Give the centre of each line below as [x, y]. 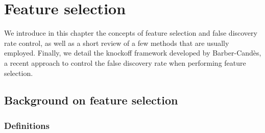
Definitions [27, 125]
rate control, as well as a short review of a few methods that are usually [117, 43]
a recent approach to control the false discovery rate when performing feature [125, 62]
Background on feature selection [91, 100]
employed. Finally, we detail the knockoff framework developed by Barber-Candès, [133, 53]
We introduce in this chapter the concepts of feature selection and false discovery [131, 33]
